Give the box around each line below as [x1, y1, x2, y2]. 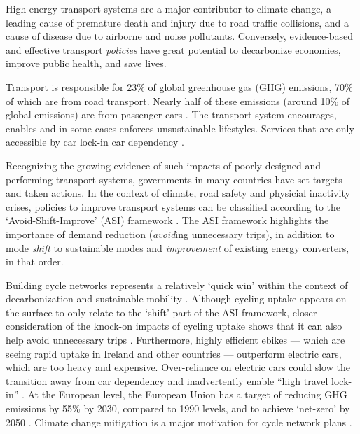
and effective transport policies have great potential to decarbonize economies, [6, 42, 341, 57]
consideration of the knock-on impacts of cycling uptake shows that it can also [6, 318, 342, 333]
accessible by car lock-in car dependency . [6, 134, 184, 149]
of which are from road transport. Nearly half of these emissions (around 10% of [6, 93, 350, 108]
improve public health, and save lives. [6, 56, 167, 71]
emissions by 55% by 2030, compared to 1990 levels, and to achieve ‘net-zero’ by [6, 401, 350, 416]
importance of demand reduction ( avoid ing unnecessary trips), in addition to [6, 226, 335, 241]
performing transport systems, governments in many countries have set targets [6, 171, 342, 186]
